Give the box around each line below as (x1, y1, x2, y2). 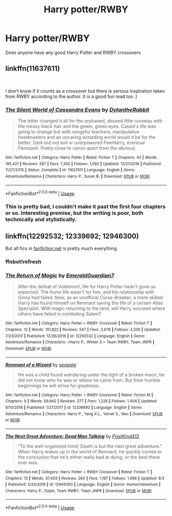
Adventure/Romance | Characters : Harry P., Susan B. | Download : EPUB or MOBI (5, 174, 150, 179)
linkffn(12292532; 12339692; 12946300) (5, 232, 139, 241)
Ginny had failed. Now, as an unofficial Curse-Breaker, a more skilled (17, 294, 163, 301)
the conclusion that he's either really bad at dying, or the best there (17, 454, 160, 460)
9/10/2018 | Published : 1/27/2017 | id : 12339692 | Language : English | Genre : (5, 405, 143, 410)
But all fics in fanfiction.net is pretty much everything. (5, 245, 119, 252)
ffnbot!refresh (5, 258, 42, 265)
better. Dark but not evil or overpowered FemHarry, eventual (17, 140, 145, 146)
